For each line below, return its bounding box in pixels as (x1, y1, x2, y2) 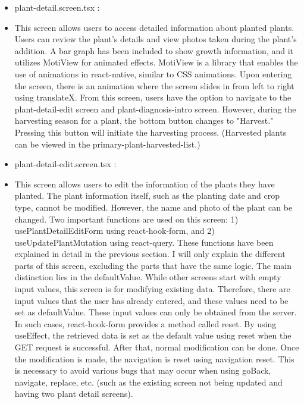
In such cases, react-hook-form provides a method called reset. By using (14, 317, 277, 330)
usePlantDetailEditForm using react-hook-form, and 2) (14, 224, 215, 237)
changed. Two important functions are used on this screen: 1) (14, 212, 239, 225)
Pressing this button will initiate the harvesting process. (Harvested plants (14, 126, 287, 138)
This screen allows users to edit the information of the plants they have (14, 177, 275, 190)
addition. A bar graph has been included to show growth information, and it (14, 44, 294, 57)
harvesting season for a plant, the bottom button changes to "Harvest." (14, 114, 274, 127)
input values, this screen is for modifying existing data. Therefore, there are (14, 283, 290, 295)
